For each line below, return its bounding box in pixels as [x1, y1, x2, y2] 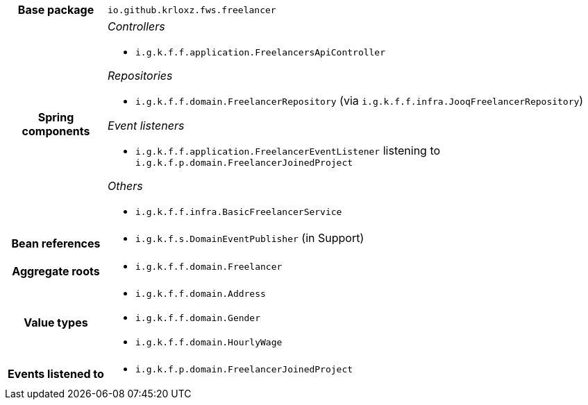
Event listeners [108, 119, 185, 132]
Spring [37, 110, 74, 124]
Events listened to [8, 366, 104, 381]
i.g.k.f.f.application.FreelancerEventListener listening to [135, 144, 441, 157]
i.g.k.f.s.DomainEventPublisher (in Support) [135, 231, 364, 245]
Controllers [108, 19, 165, 33]
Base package [17, 3, 94, 17]
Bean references [11, 236, 101, 250]
